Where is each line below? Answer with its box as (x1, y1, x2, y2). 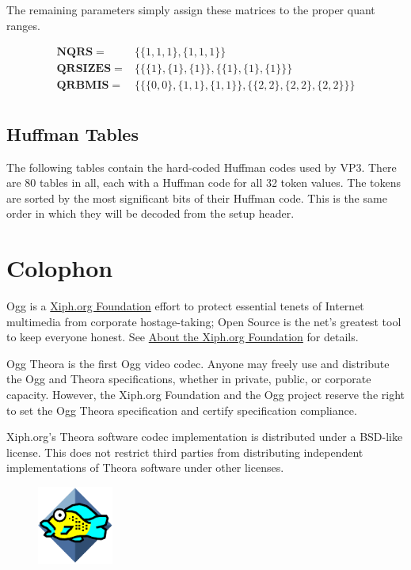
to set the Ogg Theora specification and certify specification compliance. (6, 401, 357, 418)
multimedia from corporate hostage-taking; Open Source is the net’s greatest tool (6, 313, 401, 329)
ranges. (6, 17, 40, 33)
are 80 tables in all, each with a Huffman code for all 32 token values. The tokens (6, 174, 401, 191)
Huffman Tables (6, 121, 139, 146)
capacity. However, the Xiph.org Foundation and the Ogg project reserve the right (6, 386, 405, 402)
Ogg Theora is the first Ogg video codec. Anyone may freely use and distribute (6, 355, 390, 371)
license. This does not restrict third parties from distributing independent (6, 443, 363, 460)
